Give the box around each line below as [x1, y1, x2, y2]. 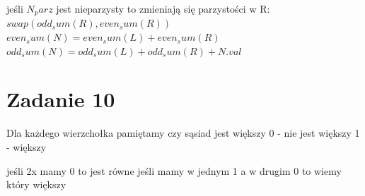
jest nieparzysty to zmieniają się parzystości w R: [56, 1, 270, 16]
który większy [6, 177, 66, 192]
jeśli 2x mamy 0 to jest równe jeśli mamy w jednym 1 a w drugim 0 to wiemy [6, 163, 342, 178]
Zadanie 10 [6, 85, 115, 114]
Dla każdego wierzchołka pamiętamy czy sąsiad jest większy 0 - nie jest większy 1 [6, 125, 360, 140]
